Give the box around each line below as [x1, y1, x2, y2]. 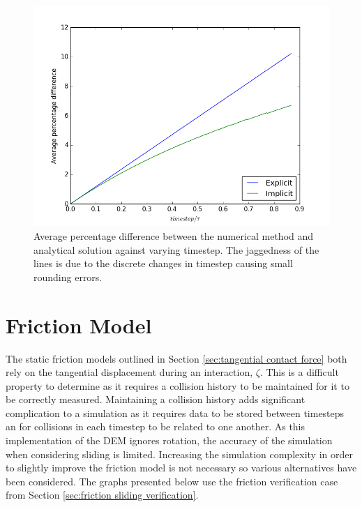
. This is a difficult [259, 365, 339, 379]
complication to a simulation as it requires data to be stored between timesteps [6, 405, 345, 420]
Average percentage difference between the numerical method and [33, 229, 314, 243]
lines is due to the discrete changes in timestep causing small [33, 256, 293, 271]
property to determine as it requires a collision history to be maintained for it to [6, 378, 349, 393]
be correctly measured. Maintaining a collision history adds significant [6, 392, 306, 407]
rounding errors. [33, 269, 103, 284]
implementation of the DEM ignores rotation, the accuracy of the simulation [6, 433, 333, 448]
